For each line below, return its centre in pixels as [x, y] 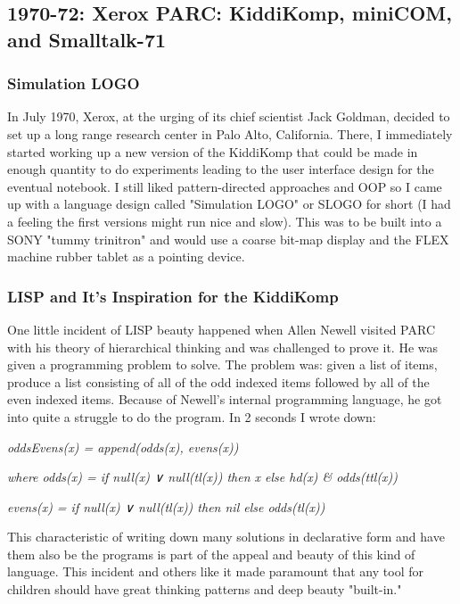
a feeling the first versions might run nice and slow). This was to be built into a [225, 221]
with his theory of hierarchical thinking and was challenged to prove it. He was [222, 347]
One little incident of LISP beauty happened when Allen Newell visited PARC [221, 329]
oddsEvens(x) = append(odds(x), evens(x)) [123, 447]
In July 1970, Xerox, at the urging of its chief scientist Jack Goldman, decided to [229, 116]
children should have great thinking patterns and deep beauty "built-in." [205, 589]
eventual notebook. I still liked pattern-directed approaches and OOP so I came [225, 186]
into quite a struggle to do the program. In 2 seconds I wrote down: [192, 416]
